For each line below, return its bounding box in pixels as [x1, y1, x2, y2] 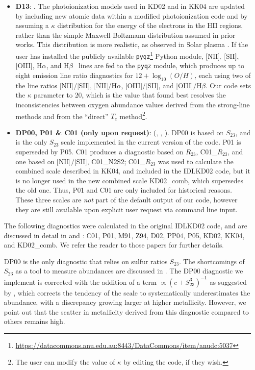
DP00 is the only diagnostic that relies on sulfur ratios [4, 256, 168, 266]
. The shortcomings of [179, 256, 245, 266]
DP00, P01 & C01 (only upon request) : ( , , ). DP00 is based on [15, 127, 224, 137]
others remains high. [4, 316, 65, 326]
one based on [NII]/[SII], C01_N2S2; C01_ [15, 156, 146, 166]
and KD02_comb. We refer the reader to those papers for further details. [4, 240, 224, 250]
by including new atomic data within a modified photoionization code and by [15, 10, 248, 21]
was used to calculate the [158, 156, 233, 166]
